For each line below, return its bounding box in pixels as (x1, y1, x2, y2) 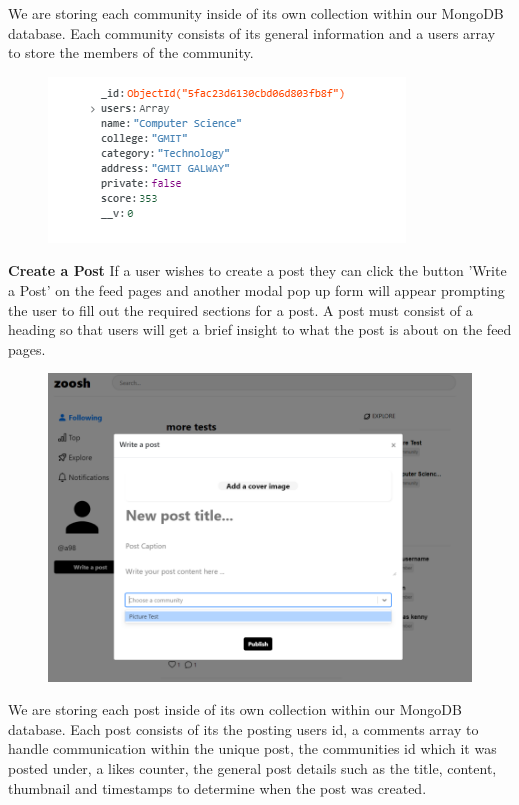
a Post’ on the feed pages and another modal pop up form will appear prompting (8, 279, 505, 300)
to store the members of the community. (8, 42, 254, 63)
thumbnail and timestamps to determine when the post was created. (8, 777, 427, 798)
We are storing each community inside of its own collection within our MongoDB (8, 3, 504, 23)
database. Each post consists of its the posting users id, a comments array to (8, 718, 479, 739)
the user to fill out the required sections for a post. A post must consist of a (8, 299, 473, 320)
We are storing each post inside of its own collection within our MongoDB (8, 699, 462, 720)
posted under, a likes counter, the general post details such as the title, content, (8, 757, 497, 778)
